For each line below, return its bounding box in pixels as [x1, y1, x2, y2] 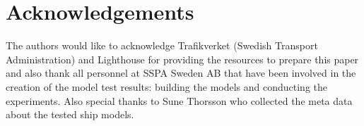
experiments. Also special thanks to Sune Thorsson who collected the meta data [6, 93, 353, 108]
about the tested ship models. [6, 107, 134, 122]
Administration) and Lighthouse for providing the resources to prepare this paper [6, 51, 359, 66]
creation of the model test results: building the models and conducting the [6, 79, 328, 94]
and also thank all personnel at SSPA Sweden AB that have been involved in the [6, 65, 356, 80]
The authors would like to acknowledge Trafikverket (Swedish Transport [6, 38, 318, 53]
